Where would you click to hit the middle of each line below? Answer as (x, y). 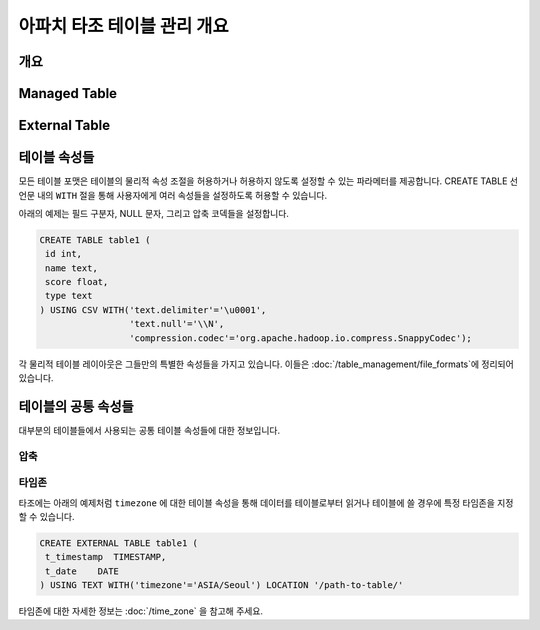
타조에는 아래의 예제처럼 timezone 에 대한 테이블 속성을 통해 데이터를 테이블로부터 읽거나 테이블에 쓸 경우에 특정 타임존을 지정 (266, 502)
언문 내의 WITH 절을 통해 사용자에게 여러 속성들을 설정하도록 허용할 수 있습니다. (173, 195)
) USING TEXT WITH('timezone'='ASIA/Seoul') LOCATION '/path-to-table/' (221, 585)
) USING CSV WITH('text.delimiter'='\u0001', (153, 309)
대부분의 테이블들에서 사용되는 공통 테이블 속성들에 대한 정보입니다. (149, 430)
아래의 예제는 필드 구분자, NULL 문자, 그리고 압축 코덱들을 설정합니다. (154, 213)
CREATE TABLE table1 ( (95, 239)
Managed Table (68, 93)
